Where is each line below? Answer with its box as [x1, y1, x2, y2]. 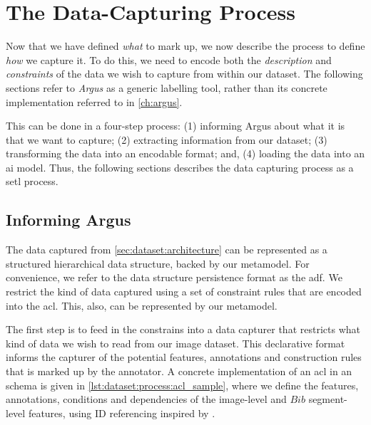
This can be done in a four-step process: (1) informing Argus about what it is [6, 118, 345, 133]
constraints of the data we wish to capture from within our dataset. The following [6, 66, 363, 81]
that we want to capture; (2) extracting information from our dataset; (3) [6, 132, 327, 147]
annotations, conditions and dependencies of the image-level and [6, 392, 287, 406]
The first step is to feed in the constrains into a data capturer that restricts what [6, 322, 360, 337]
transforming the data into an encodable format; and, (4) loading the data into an [6, 146, 365, 161]
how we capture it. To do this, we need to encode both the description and [6, 52, 332, 67]
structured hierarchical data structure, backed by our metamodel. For [6, 256, 310, 271]
